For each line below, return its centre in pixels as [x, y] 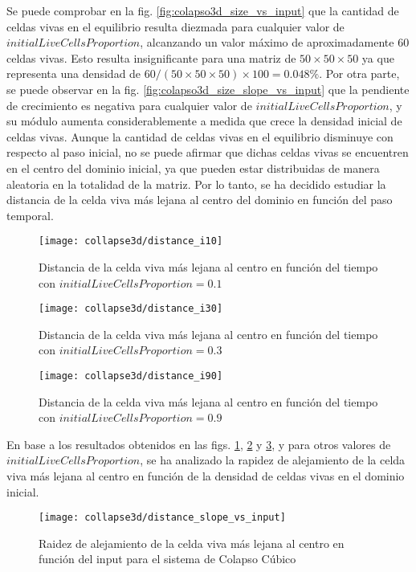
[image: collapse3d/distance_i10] [131, 241]
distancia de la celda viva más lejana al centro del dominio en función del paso [200, 200]
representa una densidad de [74, 74]
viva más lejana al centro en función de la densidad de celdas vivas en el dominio [206, 476]
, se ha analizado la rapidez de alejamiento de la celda [273, 460]
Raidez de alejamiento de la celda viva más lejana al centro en [192, 543]
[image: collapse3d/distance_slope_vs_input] [162, 518]
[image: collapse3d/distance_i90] [131, 376]
